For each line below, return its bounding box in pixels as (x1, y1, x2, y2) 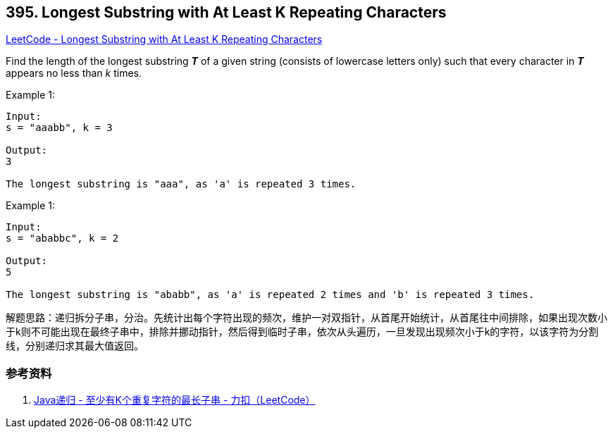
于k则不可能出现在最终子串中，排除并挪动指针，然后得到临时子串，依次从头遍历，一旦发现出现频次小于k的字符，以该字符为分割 (6, 325, 599, 338)
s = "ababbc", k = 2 (6, 232, 119, 244)
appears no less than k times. (6, 67, 142, 80)
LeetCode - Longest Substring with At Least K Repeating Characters (6, 33, 323, 46)
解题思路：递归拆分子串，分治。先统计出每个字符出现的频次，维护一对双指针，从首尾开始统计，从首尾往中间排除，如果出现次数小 (6, 311, 607, 324)
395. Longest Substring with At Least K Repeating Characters (6, 4, 447, 21)
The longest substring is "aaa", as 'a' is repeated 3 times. (6, 178, 357, 190)
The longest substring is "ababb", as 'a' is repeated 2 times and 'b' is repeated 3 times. (6, 289, 535, 301)
